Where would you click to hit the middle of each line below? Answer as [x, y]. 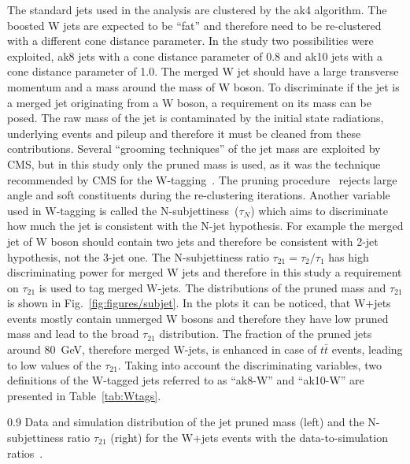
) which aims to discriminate [319, 210]
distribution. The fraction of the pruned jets [266, 334]
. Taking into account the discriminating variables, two [249, 364]
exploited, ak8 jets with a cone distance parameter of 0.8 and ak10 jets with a [195, 56]
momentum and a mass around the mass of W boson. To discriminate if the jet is [203, 86]
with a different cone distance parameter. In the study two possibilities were [190, 41]
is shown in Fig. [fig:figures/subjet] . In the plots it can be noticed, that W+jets [199, 303]
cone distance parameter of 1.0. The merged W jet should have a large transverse [203, 71]
